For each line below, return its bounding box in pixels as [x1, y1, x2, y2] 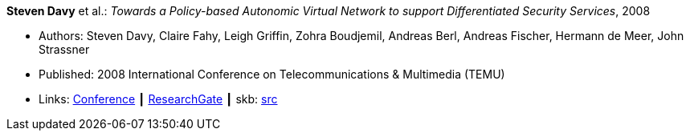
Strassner [39, 42, 90, 56]
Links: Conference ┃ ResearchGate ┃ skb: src [39, 92, 278, 106]
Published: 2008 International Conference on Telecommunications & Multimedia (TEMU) [39, 67, 505, 81]
